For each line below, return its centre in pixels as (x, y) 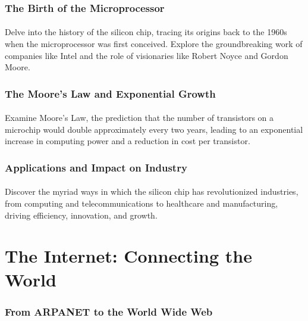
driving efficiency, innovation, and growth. (81, 215)
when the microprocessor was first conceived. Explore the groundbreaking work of (154, 44)
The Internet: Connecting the (128, 256)
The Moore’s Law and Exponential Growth (110, 93)
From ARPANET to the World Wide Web (109, 311)
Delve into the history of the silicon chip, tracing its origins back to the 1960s (146, 32)
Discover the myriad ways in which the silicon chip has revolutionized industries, (152, 191)
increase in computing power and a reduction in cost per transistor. (128, 141)
